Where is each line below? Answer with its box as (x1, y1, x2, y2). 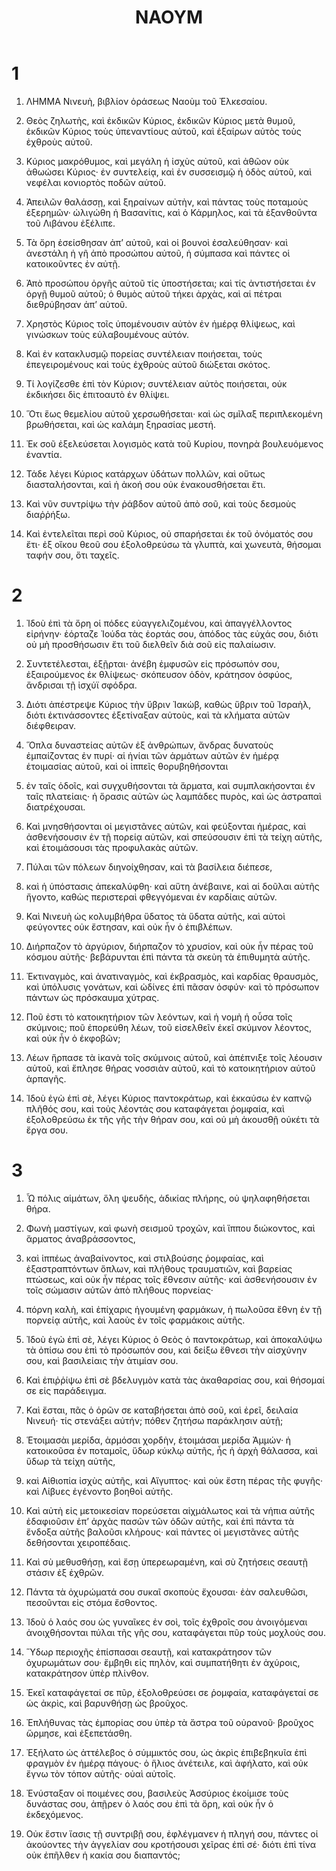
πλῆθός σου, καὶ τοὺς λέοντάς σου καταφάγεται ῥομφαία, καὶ (25, 1102, 285, 1115)
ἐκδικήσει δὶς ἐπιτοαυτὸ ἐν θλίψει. (25, 388, 170, 400)
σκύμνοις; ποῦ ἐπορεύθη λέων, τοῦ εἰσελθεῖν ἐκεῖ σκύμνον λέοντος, (25, 1021, 313, 1033)
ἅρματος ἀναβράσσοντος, (25, 1232, 136, 1245)
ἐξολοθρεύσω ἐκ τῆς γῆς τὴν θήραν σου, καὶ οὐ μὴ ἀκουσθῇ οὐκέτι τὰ (25, 1113, 320, 1125)
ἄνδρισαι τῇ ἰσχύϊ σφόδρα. (25, 679, 138, 691)
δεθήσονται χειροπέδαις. (25, 1536, 131, 1548)
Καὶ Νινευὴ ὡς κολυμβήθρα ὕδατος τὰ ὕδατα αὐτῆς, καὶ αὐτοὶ (25, 910, 286, 922)
